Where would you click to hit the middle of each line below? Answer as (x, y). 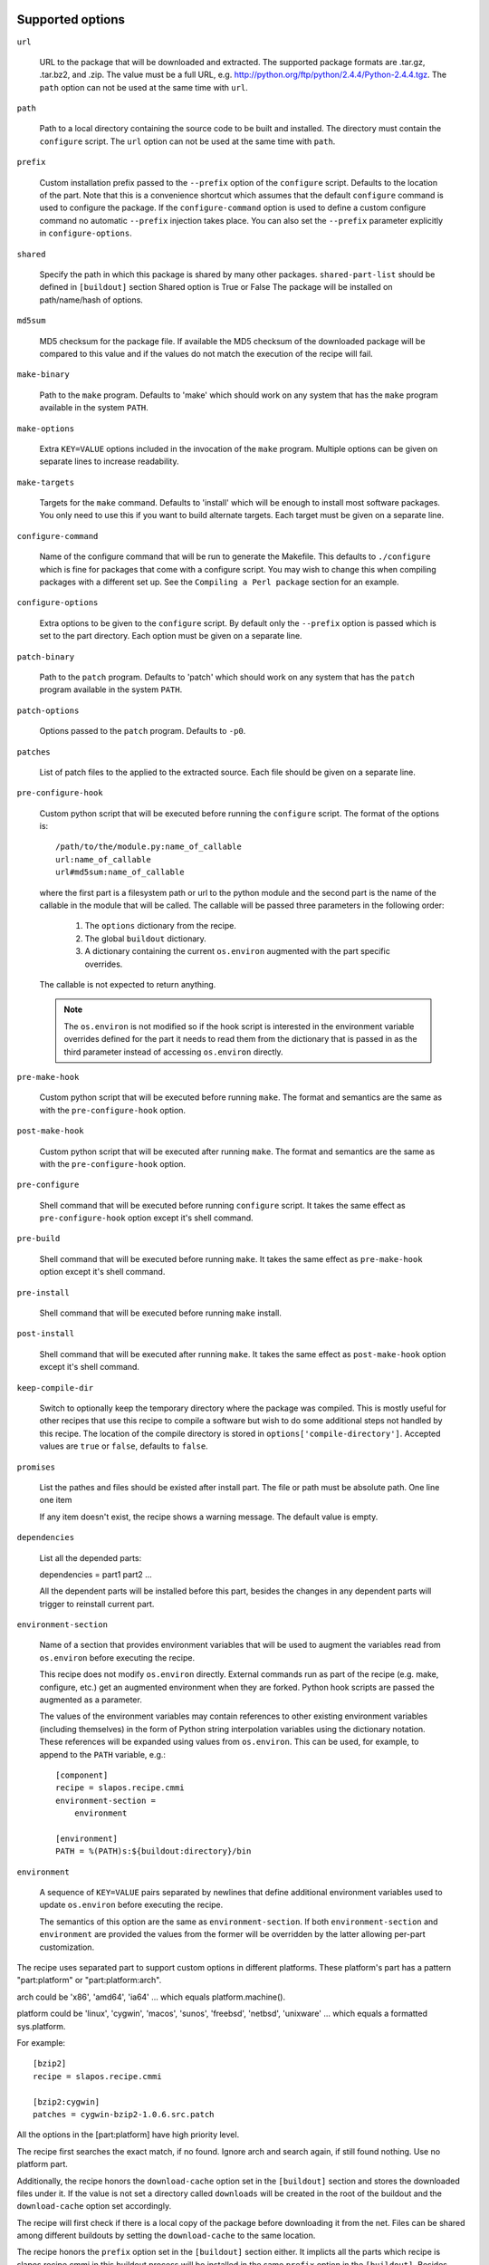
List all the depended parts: (91, 1557)
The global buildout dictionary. (146, 939)
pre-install (43, 1292)
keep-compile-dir (55, 1388)
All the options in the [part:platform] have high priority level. (128, 2135)
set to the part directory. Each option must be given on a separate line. (171, 636)
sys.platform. (41, 2026)
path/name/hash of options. (91, 300)
